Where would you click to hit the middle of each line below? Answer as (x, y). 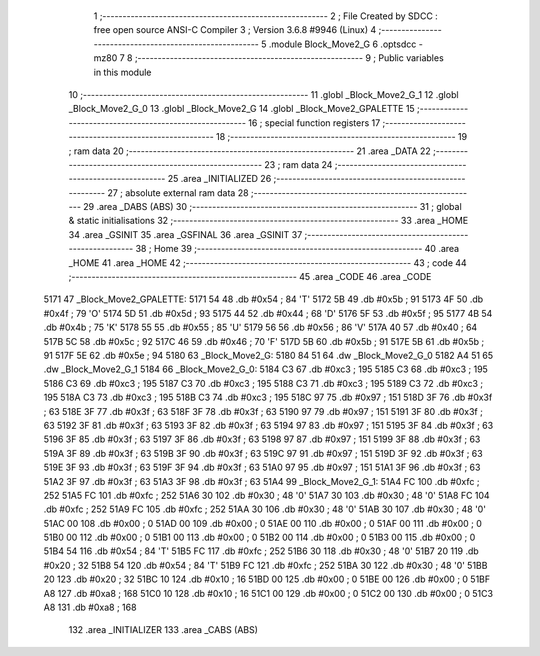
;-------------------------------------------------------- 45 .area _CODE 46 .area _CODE (250, 277)
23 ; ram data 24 (298, 164)
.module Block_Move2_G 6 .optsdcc (342, 44)
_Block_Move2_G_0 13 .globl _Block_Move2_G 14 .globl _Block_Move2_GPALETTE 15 (241, 109)
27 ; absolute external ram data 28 (177, 192)
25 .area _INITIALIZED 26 (219, 179)
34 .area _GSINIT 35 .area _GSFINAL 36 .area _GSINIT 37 (185, 234)
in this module (122, 72)
